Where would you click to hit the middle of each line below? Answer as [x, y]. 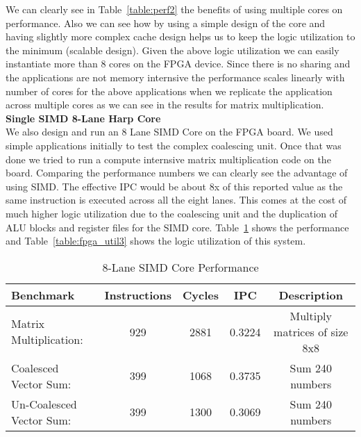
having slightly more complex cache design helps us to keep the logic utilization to [180, 36]
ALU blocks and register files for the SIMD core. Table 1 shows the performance [177, 227]
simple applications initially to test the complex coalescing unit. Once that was [174, 145]
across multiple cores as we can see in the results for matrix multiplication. [165, 105]
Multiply [311, 315]
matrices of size [311, 331]
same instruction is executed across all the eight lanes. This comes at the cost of [176, 200]
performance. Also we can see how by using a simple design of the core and [166, 23]
